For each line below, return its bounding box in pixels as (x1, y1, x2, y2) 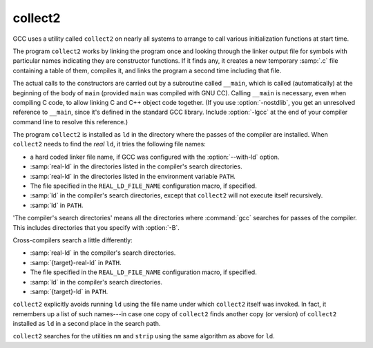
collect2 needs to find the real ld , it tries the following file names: (12, 140, 207, 148)
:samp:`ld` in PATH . (30, 201, 84, 209)
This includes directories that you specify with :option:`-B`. (12, 223, 180, 231)
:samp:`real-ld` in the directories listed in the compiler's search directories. (30, 162, 242, 171)
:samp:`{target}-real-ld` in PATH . (30, 258, 122, 267)
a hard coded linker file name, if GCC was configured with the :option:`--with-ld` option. (30, 153, 280, 161)
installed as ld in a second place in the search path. (12, 320, 161, 328)
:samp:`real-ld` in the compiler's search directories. (30, 249, 176, 257)
